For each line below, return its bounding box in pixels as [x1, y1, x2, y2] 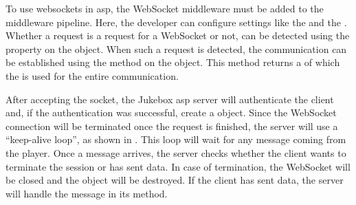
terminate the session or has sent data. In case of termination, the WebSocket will [5, 159, 351, 173]
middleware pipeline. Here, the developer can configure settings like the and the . [5, 14, 347, 29]
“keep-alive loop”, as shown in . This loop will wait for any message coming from [5, 132, 346, 147]
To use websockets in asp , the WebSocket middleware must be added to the [5, 1, 324, 15]
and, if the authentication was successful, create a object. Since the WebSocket [5, 105, 337, 120]
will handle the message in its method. [5, 186, 168, 200]
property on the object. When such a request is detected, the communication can [5, 41, 347, 56]
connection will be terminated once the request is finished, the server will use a [5, 118, 338, 133]
